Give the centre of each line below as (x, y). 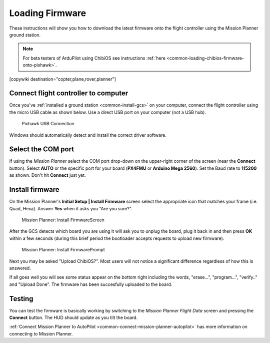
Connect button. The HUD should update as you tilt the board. (73, 317)
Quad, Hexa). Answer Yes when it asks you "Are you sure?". (71, 208)
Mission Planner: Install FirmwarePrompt (63, 250)
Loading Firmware (48, 13)
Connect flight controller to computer (69, 93)
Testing (21, 299)
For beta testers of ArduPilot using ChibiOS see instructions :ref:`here (94, 58)
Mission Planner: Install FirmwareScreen (63, 220)
